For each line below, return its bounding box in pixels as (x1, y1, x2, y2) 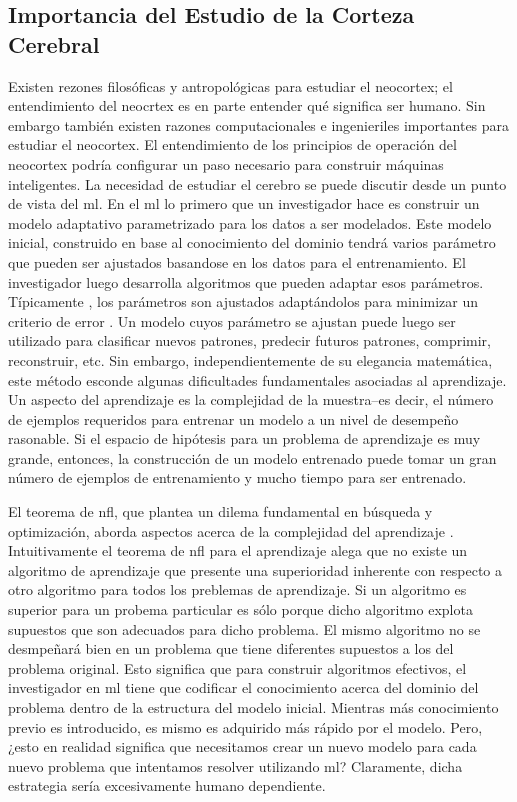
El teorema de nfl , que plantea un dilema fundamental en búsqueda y (8, 501, 433, 522)
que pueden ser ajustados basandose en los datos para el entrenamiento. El (8, 251, 466, 272)
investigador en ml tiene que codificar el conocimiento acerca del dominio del (8, 677, 479, 698)
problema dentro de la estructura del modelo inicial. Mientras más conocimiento (8, 697, 499, 717)
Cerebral (8, 28, 100, 59)
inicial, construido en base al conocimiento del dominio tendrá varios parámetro (8, 232, 496, 253)
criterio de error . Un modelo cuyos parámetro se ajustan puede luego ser (8, 310, 456, 331)
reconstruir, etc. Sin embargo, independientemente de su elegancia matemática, (8, 349, 493, 370)
